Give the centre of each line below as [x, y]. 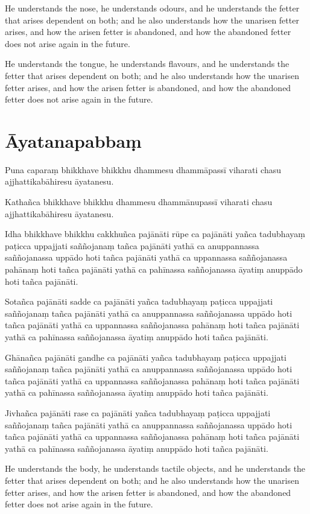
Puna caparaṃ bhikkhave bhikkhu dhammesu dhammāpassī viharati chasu [143, 169]
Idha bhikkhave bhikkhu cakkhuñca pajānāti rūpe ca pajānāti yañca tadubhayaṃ [155, 234]
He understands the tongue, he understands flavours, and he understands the [147, 64]
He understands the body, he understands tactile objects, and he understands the [155, 468]
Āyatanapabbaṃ [73, 140]
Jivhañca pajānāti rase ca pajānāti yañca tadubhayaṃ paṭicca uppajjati [138, 412]
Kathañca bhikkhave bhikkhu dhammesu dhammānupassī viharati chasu [139, 202]
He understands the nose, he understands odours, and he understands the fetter [152, 8]
